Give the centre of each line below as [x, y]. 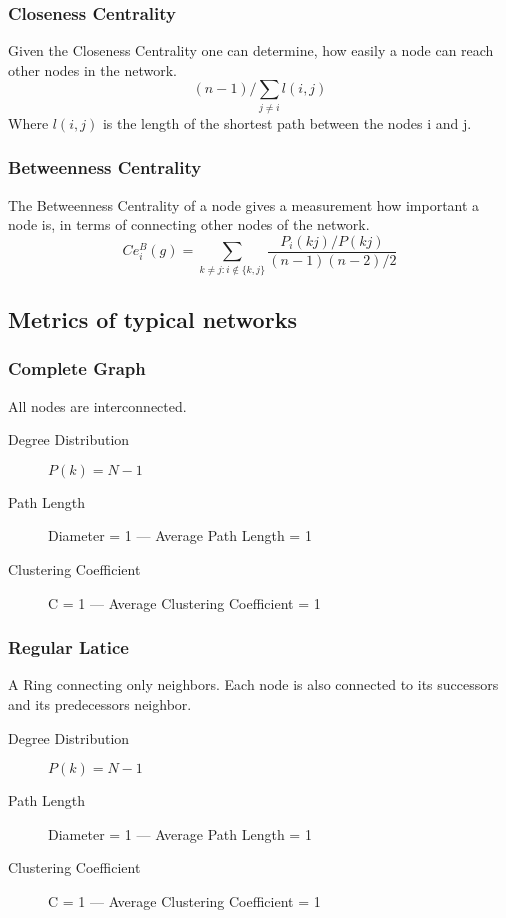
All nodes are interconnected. [97, 405]
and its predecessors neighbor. [100, 703]
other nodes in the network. [92, 69]
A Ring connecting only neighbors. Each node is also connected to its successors [253, 684]
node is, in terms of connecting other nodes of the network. [189, 224]
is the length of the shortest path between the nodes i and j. [287, 122]
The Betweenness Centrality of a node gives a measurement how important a [244, 204]
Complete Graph [77, 368]
